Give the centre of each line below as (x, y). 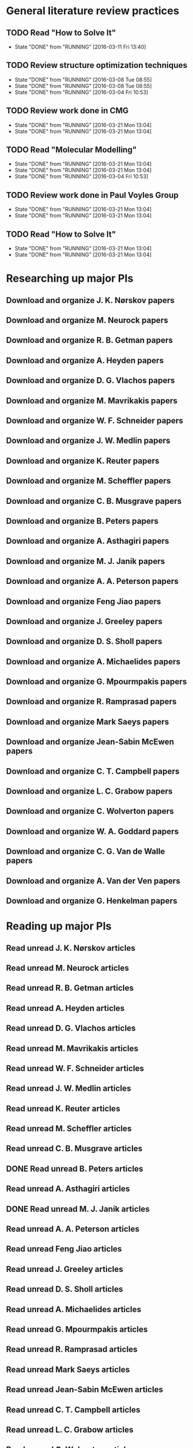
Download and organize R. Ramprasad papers (91, 702)
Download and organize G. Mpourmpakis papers (96, 682)
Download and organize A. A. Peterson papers (92, 581)
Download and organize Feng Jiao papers (84, 601)
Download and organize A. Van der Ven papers (93, 881)
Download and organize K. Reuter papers (83, 461)
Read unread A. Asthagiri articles (68, 1189)
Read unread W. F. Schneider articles (75, 1068)
